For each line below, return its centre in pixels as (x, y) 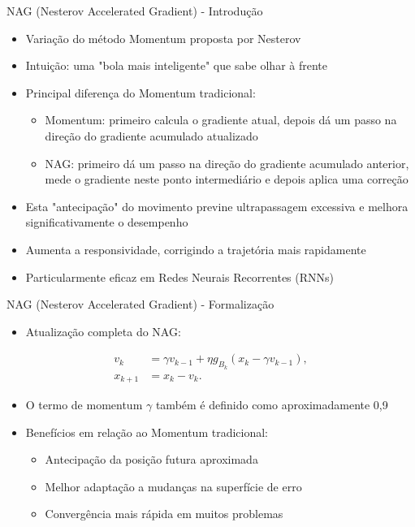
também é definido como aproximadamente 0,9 (272, 405)
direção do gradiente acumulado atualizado (151, 135)
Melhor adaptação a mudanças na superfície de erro (173, 486)
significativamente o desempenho (107, 222)
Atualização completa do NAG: (103, 331)
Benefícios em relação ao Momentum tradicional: (147, 432)
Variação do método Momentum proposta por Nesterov (163, 38)
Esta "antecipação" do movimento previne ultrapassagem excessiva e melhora (217, 206)
